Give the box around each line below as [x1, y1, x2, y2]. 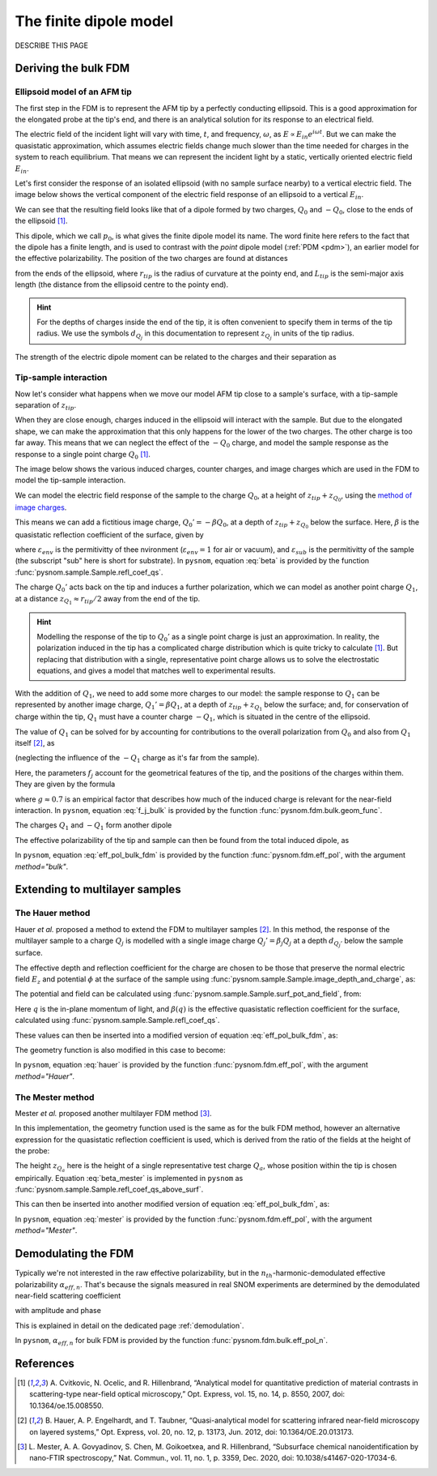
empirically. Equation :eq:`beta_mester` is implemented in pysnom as [15, 1173, 244, 1183]
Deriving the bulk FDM [15, 62, 130, 75]
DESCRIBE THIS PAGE [15, 41, 89, 50]
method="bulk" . [15, 862, 69, 871]
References [15, 1356, 74, 1370]
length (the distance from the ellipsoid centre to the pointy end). [15, 280, 229, 289]
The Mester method [15, 1091, 95, 1102]
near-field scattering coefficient [15, 1290, 121, 1300]
